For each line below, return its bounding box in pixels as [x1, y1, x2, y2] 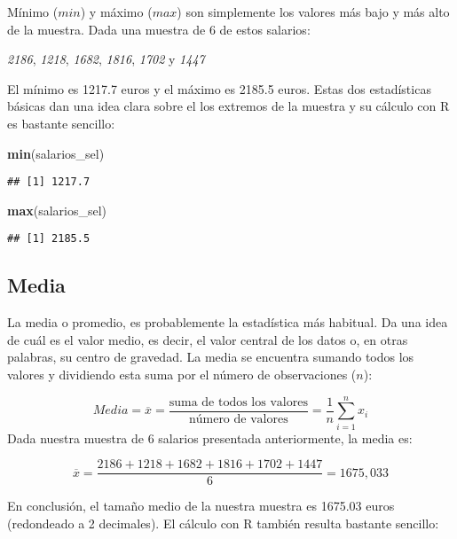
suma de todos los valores [169, 395, 308, 409]
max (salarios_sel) [7, 200, 107, 219]
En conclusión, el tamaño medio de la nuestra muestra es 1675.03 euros [7, 496, 395, 515]
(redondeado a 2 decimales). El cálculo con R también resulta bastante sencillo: [7, 514, 439, 533]
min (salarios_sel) [7, 144, 105, 162]
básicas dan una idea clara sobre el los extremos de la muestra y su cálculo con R [7, 97, 450, 115]
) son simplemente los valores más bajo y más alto [177, 3, 450, 20]
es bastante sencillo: [7, 113, 115, 132]
